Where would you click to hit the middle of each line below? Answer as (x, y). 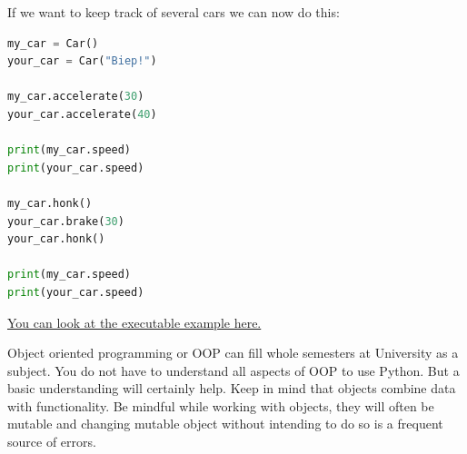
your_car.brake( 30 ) (66, 221)
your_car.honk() (56, 239)
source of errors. (52, 442)
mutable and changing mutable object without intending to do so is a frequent (225, 424)
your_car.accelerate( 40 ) (82, 114)
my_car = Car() (53, 43)
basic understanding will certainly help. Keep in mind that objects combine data (232, 388)
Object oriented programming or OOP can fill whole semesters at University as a (233, 353)
